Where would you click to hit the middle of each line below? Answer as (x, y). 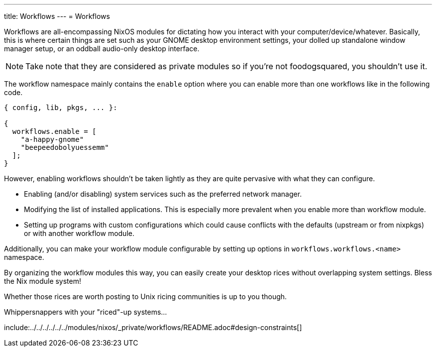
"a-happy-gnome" (52, 139)
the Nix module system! (43, 281)
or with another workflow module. (79, 233)
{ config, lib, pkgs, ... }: (61, 108)
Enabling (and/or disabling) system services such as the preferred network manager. (163, 194)
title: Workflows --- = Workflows (57, 16)
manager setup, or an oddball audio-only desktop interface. (102, 49)
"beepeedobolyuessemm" (65, 147)
